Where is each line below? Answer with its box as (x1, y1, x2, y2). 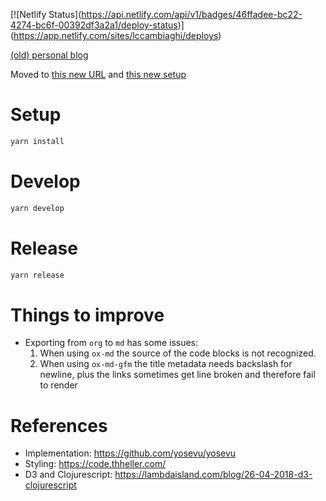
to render (39, 379, 78, 391)
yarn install (10, 136, 65, 146)
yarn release (10, 270, 65, 280)
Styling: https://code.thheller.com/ (24, 458, 167, 470)
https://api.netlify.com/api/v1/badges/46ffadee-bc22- (81, 9, 303, 20)
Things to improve (10, 304, 165, 326)
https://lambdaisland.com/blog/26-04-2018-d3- (114, 469, 313, 481)
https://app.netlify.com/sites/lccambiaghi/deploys (13, 30, 219, 41)
